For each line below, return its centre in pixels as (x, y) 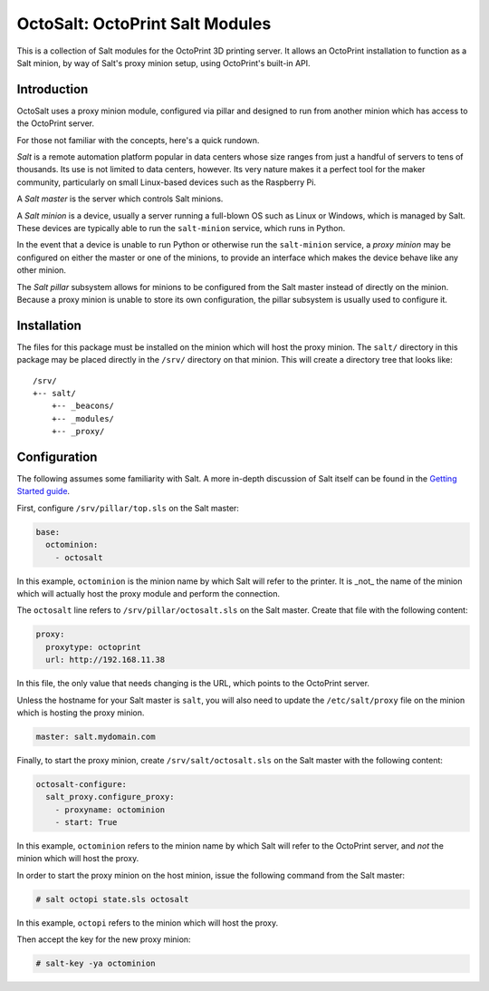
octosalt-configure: (81, 784)
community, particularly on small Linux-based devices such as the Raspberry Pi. (167, 182)
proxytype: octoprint (94, 647)
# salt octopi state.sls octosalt (112, 899)
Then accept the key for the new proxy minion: (104, 939)
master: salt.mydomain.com (96, 736)
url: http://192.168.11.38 (105, 660)
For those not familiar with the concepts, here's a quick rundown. (138, 140)
